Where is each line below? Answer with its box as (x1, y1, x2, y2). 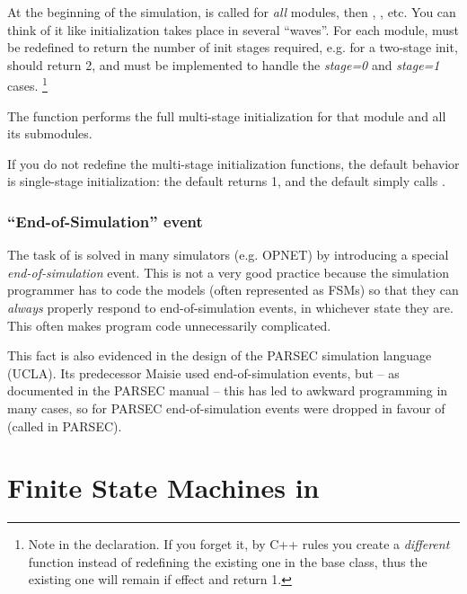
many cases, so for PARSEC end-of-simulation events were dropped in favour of (7, 398, 445, 417)
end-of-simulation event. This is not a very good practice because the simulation (7, 262, 449, 281)
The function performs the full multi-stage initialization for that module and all (7, 106, 446, 125)
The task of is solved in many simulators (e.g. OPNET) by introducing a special (7, 245, 449, 264)
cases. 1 (7, 74, 48, 95)
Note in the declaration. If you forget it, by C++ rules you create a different (28, 535, 450, 554)
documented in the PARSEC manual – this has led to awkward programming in (7, 381, 448, 400)
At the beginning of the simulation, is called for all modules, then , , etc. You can (7, 3, 456, 21)
